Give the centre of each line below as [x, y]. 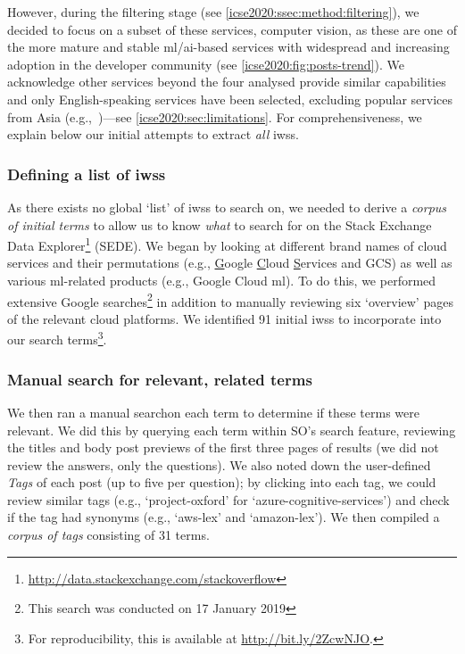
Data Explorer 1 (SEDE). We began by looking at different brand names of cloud [227, 244]
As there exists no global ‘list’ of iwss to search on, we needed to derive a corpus [227, 207]
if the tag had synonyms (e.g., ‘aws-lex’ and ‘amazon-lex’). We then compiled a [224, 517]
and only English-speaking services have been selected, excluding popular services [230, 99]
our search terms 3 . [57, 338]
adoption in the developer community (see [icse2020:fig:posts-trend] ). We [206, 64]
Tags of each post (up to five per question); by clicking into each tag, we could [222, 482]
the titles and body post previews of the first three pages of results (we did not [223, 447]
